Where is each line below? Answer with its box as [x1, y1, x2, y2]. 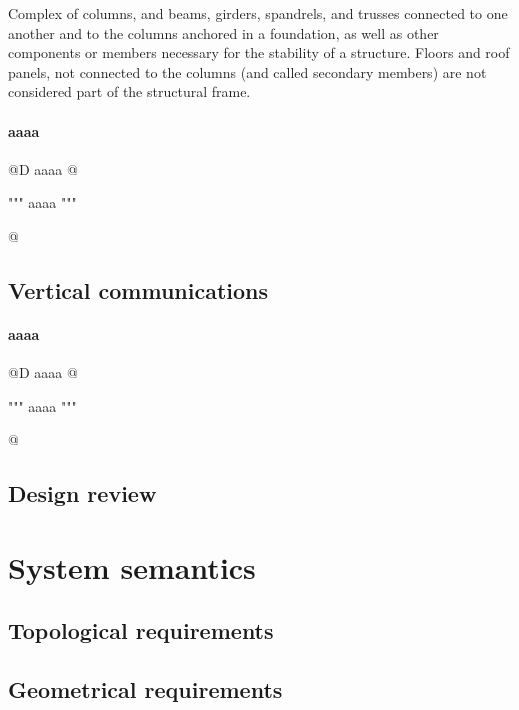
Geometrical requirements [8, 674, 283, 705]
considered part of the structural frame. [8, 81, 251, 102]
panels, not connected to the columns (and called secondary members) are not [8, 61, 487, 82]
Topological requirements [8, 615, 274, 646]
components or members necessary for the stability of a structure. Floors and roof [8, 42, 510, 63]
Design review [8, 478, 157, 509]
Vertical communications [8, 274, 269, 305]
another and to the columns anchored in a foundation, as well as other [8, 22, 439, 43]
